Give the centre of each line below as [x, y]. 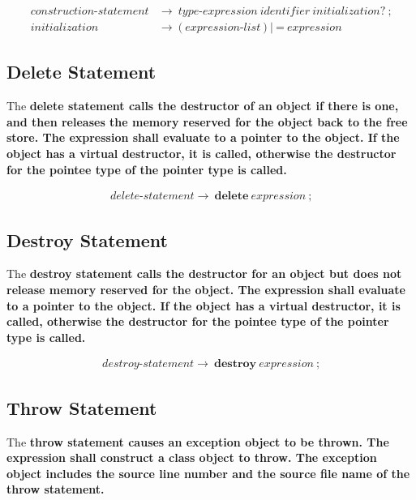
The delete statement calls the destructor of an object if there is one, [203, 106]
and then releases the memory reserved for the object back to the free [207, 121]
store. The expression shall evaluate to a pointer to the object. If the [203, 137]
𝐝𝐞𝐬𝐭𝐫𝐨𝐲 [236, 364]
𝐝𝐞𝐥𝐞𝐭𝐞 [232, 197]
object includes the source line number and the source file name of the [208, 473]
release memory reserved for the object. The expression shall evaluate [206, 290]
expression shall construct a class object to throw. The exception [192, 457]
